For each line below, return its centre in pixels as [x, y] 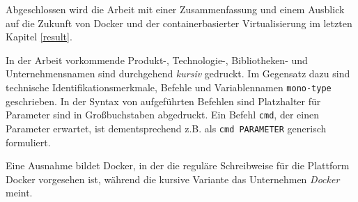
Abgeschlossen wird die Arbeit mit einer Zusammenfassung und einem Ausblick [175, 9]
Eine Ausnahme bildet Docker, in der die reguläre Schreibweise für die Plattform [178, 165]
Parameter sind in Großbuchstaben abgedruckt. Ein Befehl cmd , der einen [162, 115]
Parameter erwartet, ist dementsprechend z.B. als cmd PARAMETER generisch [166, 128]
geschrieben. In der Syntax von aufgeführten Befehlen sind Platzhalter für [163, 101]
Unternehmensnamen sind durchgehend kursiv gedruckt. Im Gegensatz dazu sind [178, 73]
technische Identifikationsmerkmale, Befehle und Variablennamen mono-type [169, 87]
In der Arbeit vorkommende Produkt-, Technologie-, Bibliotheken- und [157, 60]
